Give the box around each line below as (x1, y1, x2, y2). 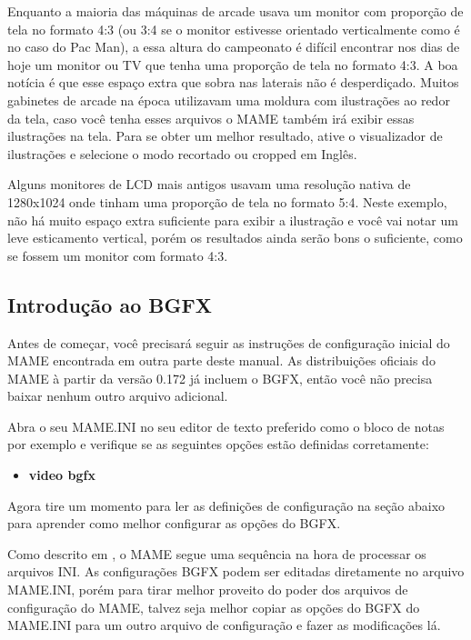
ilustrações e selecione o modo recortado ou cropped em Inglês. (7, 144, 357, 163)
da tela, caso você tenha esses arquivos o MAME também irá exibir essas (7, 108, 415, 127)
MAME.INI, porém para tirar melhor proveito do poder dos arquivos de (7, 580, 408, 599)
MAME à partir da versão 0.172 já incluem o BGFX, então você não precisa (7, 368, 433, 387)
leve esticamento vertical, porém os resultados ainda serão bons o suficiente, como (7, 228, 463, 247)
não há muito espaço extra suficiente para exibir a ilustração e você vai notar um (7, 210, 458, 229)
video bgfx (28, 465, 95, 485)
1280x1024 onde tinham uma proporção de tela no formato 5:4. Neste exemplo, (7, 192, 447, 211)
